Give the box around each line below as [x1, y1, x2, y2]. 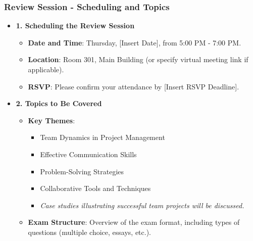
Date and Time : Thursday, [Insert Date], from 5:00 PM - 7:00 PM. [28, 37, 241, 47]
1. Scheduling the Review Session [16, 20, 135, 31]
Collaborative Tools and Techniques [40, 183, 151, 194]
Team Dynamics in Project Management [40, 132, 165, 142]
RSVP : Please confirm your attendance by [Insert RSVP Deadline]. [28, 81, 239, 91]
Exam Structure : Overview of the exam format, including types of [28, 217, 240, 227]
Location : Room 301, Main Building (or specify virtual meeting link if [28, 54, 248, 65]
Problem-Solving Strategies [40, 166, 124, 176]
